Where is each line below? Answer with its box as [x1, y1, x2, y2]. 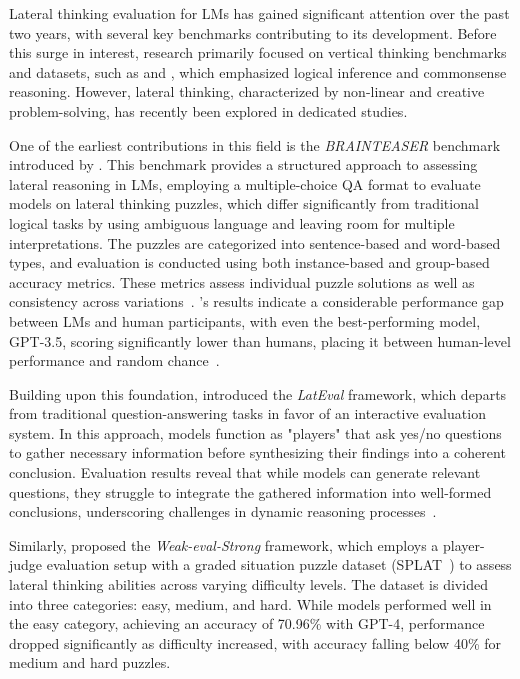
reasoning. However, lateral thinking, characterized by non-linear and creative [9, 81, 485, 102]
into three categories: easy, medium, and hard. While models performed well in [9, 593, 492, 614]
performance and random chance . [9, 350, 220, 371]
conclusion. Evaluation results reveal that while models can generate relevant [9, 462, 481, 483]
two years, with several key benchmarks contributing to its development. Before [9, 22, 497, 43]
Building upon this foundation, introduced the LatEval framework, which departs [9, 383, 507, 404]
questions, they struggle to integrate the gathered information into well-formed [9, 481, 492, 502]
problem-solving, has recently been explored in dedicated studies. [9, 100, 408, 121]
